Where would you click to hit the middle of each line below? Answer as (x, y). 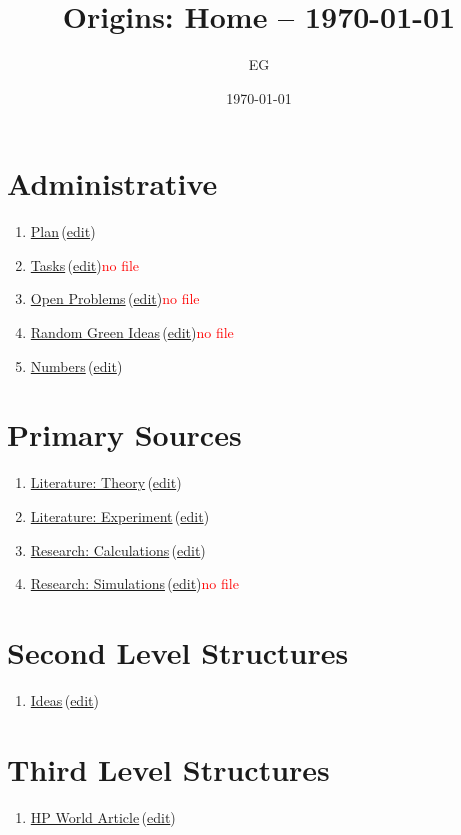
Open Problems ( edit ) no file (115, 298)
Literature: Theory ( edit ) (106, 482)
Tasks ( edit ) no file (85, 264)
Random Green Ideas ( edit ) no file (132, 332)
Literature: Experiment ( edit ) (120, 515)
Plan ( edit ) (63, 231)
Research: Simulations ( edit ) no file (134, 583)
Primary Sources (124, 434)
